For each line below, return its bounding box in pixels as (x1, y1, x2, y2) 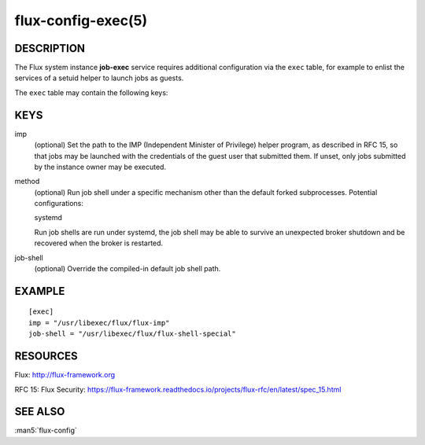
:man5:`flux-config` (14, 425, 78, 436)
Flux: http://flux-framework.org (14, 370, 116, 380)
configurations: (34, 199, 84, 208)
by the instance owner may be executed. (34, 162, 167, 171)
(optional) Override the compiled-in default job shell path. (34, 264, 221, 274)
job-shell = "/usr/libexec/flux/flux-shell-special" (28, 329, 236, 338)
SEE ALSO (14, 405, 65, 418)
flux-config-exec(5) (14, 12, 148, 29)
